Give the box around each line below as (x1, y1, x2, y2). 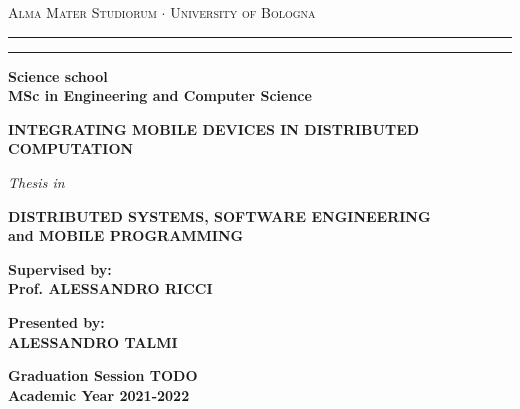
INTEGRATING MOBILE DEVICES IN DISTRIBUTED (8, 118, 420, 139)
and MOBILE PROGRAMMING (8, 225, 244, 246)
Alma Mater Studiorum (8, 2, 157, 22)
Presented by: (8, 311, 105, 332)
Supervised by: (8, 258, 112, 279)
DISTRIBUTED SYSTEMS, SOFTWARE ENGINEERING (8, 205, 431, 226)
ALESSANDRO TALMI (8, 331, 178, 352)
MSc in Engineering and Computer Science (8, 85, 312, 106)
